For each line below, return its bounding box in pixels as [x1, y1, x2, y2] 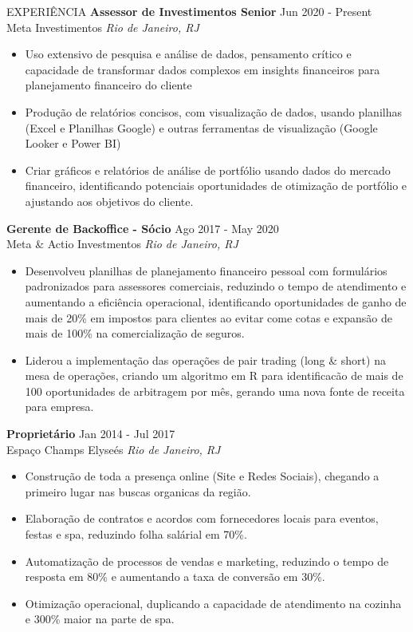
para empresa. [25, 398, 94, 415]
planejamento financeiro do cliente [25, 77, 192, 93]
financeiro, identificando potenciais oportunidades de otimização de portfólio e [25, 177, 407, 194]
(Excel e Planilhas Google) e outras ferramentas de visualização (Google [25, 119, 378, 136]
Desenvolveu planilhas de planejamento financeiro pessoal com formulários [25, 262, 387, 278]
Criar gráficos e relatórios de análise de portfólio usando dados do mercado [25, 161, 391, 178]
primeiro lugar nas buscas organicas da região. [25, 483, 251, 500]
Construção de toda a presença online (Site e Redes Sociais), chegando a [25, 468, 380, 484]
